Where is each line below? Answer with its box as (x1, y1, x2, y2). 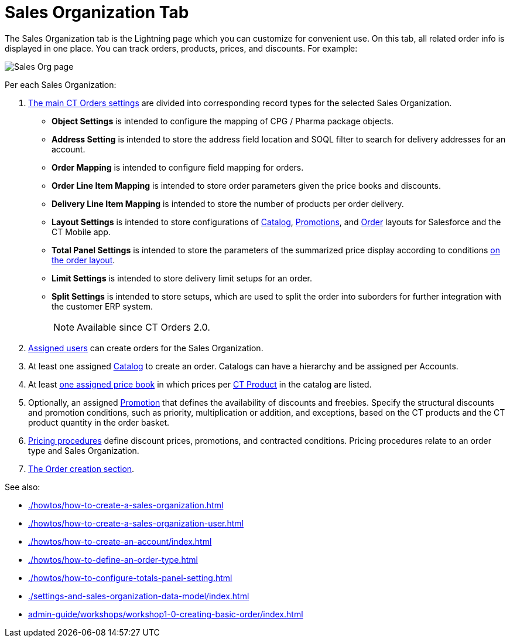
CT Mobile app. (52, 226, 111, 237)
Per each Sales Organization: (5, 79, 117, 90)
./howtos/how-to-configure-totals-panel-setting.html (28, 572, 232, 583)
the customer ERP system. (52, 301, 153, 311)
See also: (5, 481, 40, 492)
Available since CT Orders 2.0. (77, 321, 210, 333)
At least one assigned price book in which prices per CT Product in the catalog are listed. (28, 379, 372, 389)
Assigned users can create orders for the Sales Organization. (28, 342, 263, 353)
